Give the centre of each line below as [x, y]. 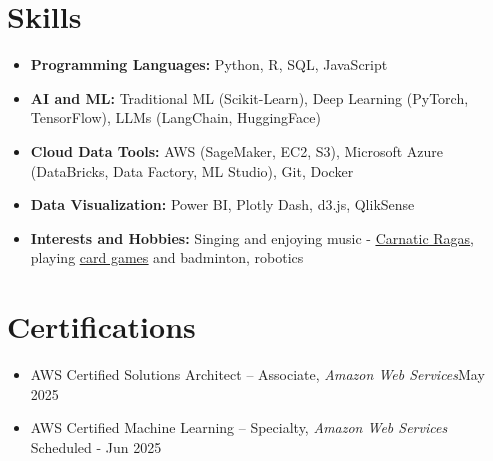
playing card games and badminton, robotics [167, 257]
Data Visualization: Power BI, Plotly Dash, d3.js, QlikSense [222, 204]
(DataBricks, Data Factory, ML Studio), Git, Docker [192, 170]
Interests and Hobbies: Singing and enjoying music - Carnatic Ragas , [252, 237]
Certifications [101, 326]
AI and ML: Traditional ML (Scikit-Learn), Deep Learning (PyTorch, [249, 97]
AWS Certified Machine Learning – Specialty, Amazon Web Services [239, 427]
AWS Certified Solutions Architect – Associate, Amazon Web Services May [257, 374]
